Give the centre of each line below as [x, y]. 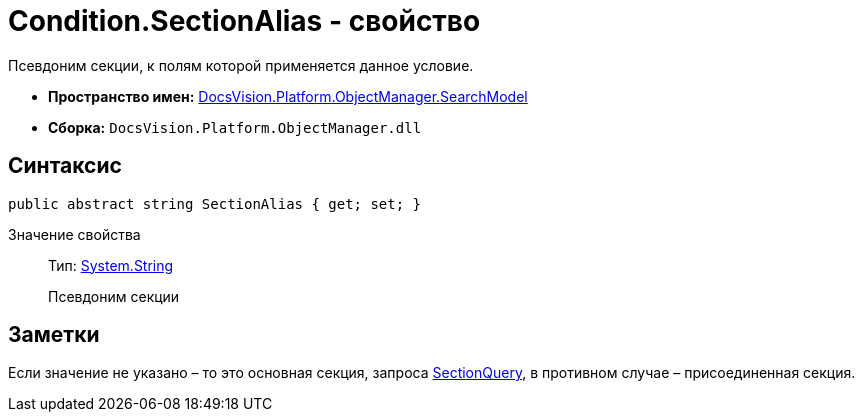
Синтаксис [65, 166]
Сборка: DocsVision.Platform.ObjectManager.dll [235, 127]
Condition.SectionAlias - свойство [244, 21]
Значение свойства [74, 234]
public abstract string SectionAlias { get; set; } [215, 203]
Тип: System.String [111, 265]
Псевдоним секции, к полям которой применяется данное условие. [241, 65]
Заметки [54, 335]
